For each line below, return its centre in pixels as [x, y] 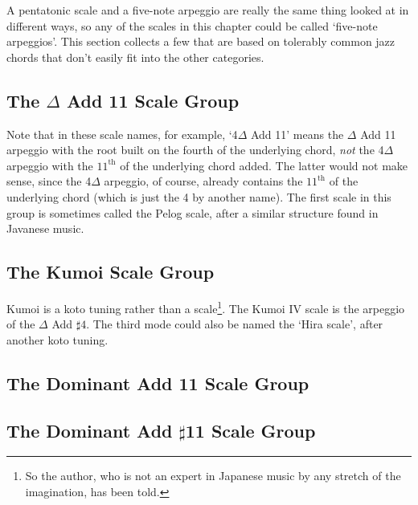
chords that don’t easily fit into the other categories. [135, 57]
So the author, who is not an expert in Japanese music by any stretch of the [213, 476]
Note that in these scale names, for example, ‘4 [122, 134]
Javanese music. [45, 228]
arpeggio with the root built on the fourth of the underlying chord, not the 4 [195, 150]
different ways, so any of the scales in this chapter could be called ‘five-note [192, 25]
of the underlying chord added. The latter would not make [264, 165]
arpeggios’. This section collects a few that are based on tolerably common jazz [201, 41]
